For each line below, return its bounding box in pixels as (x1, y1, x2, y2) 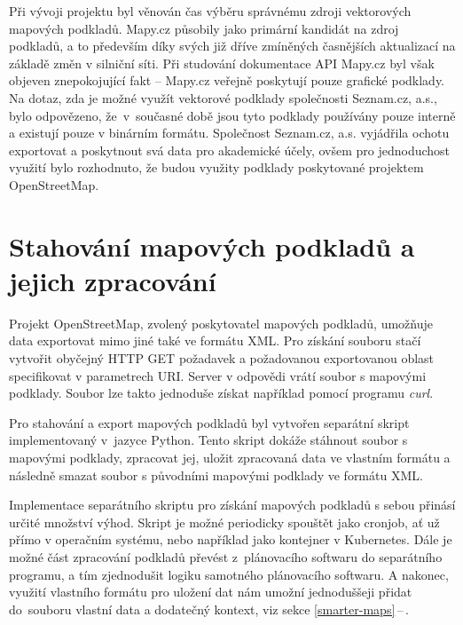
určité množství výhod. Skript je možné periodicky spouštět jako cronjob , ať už (9, 512, 440, 531)
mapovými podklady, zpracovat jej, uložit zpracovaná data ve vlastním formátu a (9, 448, 451, 466)
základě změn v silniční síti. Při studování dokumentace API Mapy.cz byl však (9, 53, 435, 72)
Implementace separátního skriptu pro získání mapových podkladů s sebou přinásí (9, 495, 456, 514)
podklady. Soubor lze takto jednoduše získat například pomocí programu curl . (9, 384, 434, 402)
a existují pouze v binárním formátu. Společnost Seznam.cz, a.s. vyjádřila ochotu (9, 123, 450, 142)
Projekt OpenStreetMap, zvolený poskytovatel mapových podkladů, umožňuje (9, 313, 433, 332)
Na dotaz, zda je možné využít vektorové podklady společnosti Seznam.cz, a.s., (9, 88, 437, 107)
